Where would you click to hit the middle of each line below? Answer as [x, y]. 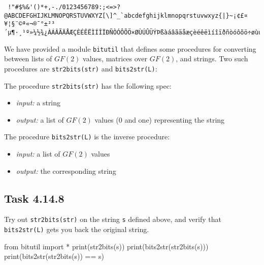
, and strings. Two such [212, 59]
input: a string [38, 103]
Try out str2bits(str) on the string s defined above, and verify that [113, 219]
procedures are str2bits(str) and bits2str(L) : [81, 68]
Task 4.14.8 [34, 198]
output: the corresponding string [66, 171]
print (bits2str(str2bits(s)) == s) [54, 256]
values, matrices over [115, 59]
